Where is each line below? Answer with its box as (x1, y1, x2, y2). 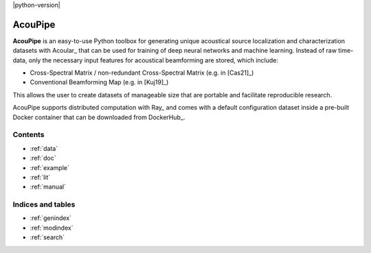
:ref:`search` (30, 233, 65, 241)
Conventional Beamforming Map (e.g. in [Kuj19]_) (30, 78, 169, 86)
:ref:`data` (30, 144, 58, 152)
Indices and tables (12, 200, 76, 209)
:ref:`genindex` (30, 214, 72, 222)
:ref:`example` (30, 163, 70, 171)
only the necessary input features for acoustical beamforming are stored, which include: (28, 56, 278, 64)
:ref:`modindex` (30, 224, 74, 232)
